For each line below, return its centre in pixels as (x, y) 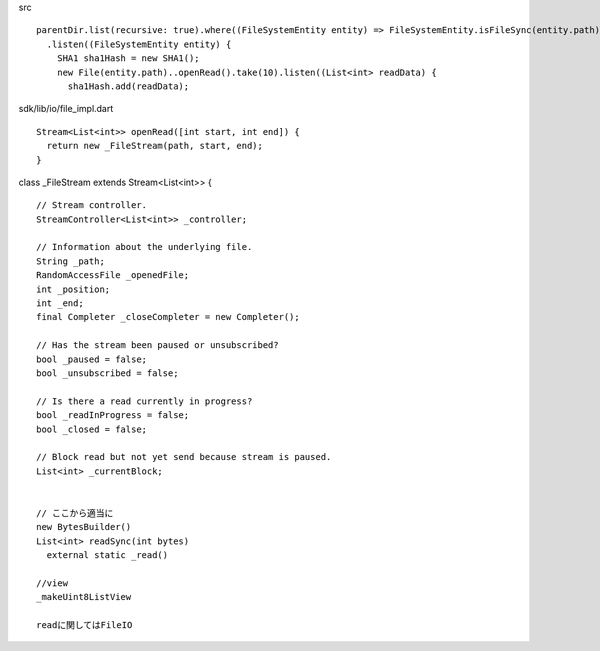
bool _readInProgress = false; (113, 415)
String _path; (70, 261)
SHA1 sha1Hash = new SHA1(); (128, 58)
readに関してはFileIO (84, 625)
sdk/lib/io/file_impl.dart (66, 109)
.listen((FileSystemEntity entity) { (139, 44)
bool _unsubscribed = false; (107, 373)
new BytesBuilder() (84, 527)
